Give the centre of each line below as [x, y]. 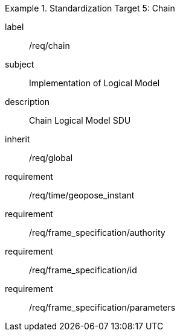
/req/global [51, 158]
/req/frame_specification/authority [97, 233]
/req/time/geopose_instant [82, 195]
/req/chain [50, 46]
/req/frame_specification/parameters [102, 307]
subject [20, 64]
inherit [18, 139]
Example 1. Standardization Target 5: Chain [90, 8]
